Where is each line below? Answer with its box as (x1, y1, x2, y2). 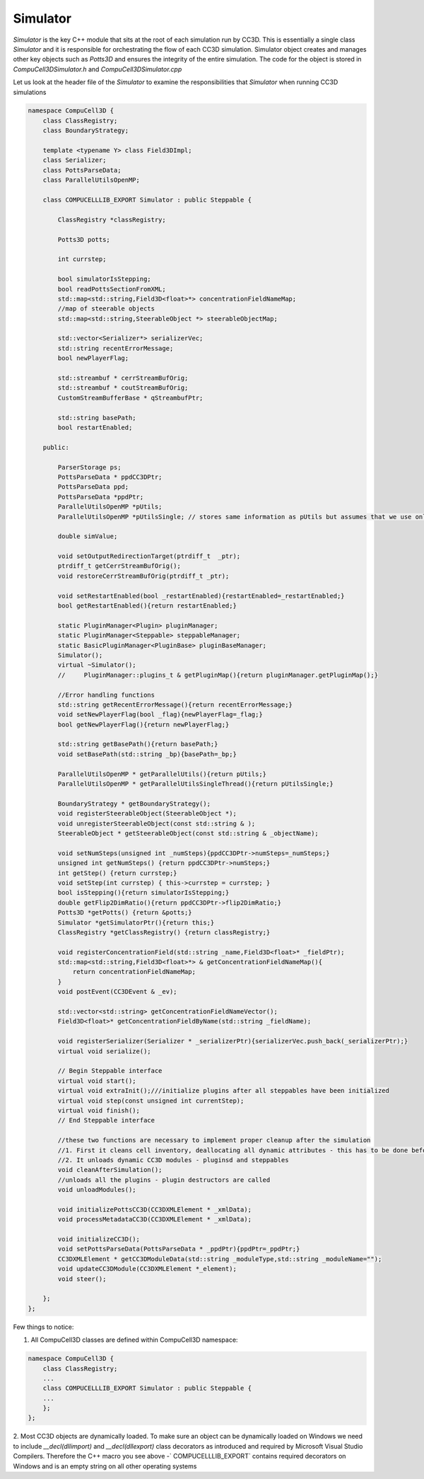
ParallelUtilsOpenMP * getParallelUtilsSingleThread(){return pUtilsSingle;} (57, 780, 334, 788)
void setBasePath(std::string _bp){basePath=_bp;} (57, 750, 237, 758)
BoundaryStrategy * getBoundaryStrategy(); (57, 799, 211, 808)
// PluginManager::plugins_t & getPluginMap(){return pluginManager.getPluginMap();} (57, 671, 378, 679)
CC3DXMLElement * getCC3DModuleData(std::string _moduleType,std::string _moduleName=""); (57, 1255, 382, 1263)
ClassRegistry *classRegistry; (57, 216, 166, 224)
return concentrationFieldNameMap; (72, 968, 196, 976)
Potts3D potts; (57, 236, 111, 243)
